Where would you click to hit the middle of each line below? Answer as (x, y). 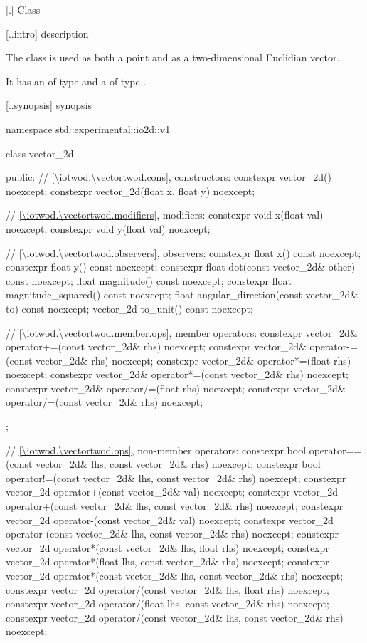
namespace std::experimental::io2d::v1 (88, 129)
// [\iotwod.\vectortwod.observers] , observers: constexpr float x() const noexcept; (183, 252)
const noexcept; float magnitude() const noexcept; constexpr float (149, 280)
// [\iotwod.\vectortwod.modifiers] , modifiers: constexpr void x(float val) (165, 215)
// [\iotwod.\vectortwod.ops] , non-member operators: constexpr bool (156, 450)
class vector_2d (40, 153)
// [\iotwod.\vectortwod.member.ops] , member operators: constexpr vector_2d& (182, 332)
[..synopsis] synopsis (49, 105)
